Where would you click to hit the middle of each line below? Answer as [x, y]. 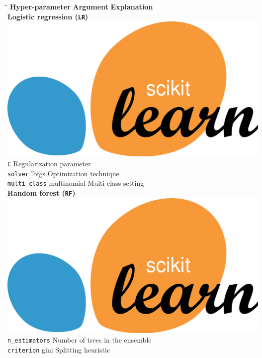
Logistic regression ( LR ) [48, 16]
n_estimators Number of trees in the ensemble [80, 340]
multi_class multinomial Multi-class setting [76, 183]
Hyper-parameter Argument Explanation [81, 6]
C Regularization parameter [49, 164]
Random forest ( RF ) [42, 193]
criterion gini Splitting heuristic [59, 350]
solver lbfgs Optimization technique [63, 173]
